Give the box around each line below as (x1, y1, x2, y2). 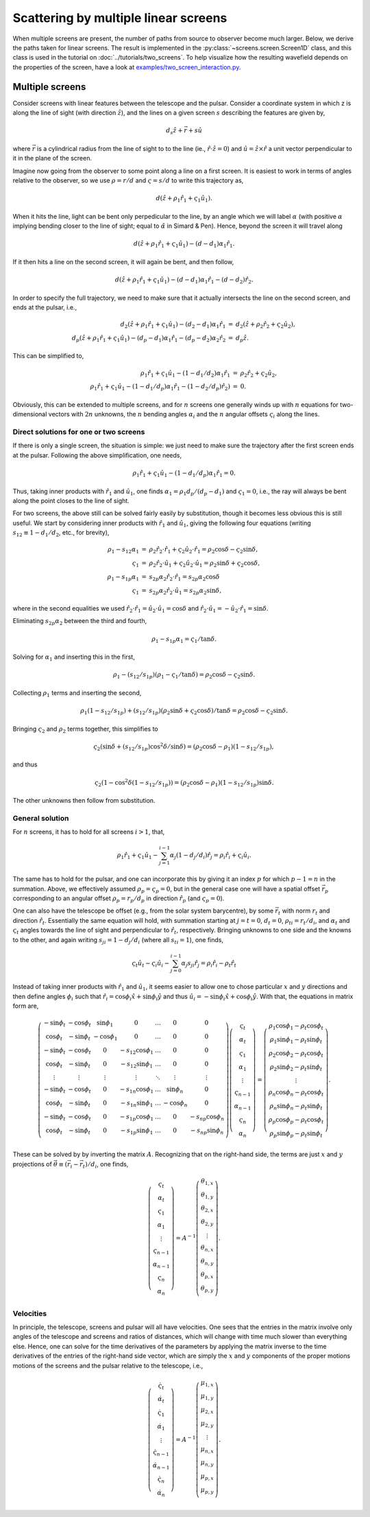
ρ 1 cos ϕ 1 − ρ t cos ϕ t (268, 1022, 324, 1032)
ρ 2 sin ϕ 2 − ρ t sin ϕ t (269, 1063, 323, 1072)
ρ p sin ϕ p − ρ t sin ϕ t (269, 1129, 323, 1139)
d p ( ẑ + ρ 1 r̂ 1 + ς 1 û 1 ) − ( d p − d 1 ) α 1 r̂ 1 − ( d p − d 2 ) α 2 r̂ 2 (71, 333, 226, 343)
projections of (12, 1160, 53, 1168)
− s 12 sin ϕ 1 (120, 1060, 153, 1070)
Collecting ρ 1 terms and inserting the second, (12, 688, 142, 698)
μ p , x (200, 1472, 214, 1481)
